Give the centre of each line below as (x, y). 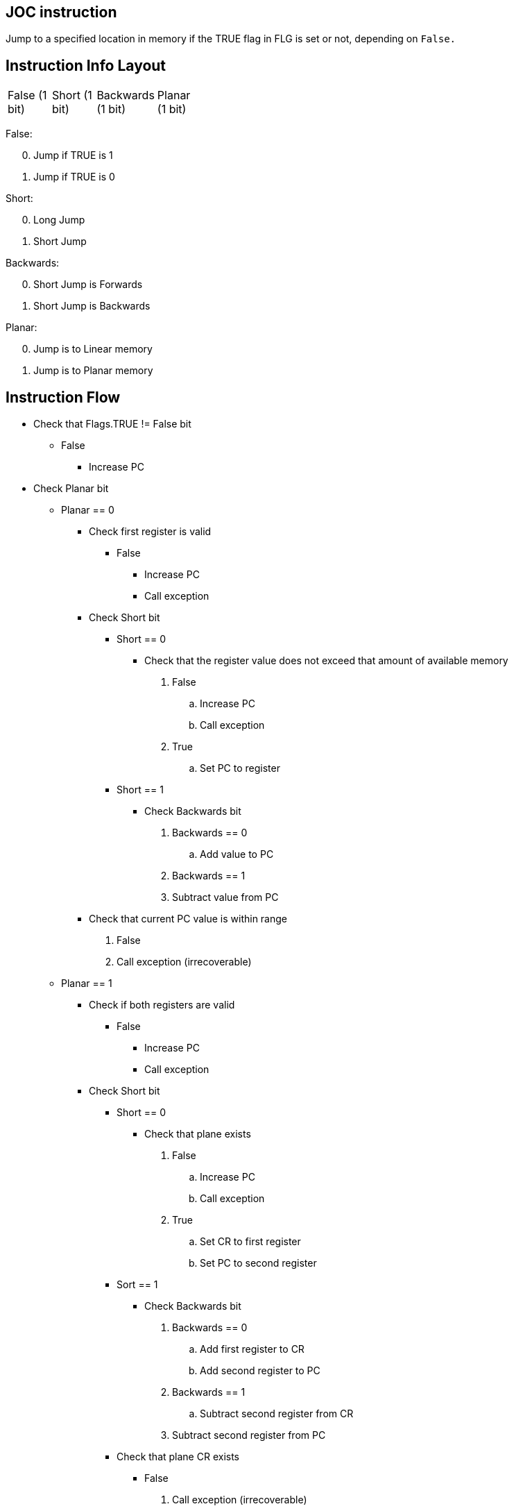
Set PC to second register (258, 1263)
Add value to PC (237, 854)
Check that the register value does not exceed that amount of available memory (326, 661)
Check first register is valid (150, 532)
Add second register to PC (260, 1371)
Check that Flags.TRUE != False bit (112, 424)
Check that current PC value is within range (188, 919)
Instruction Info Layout (86, 65)
